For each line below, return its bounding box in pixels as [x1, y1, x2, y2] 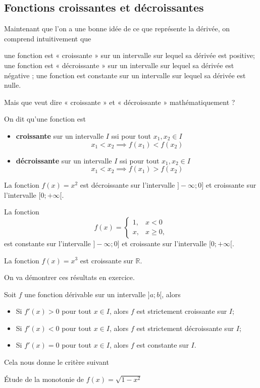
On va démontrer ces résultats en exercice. [4, 272, 135, 283]
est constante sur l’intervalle [4, 238, 91, 248]
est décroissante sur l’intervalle [80, 180, 175, 190]
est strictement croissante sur [136, 306, 227, 316]
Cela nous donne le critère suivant [4, 357, 109, 367]
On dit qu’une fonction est [4, 114, 86, 124]
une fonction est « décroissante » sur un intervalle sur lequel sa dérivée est [4, 60, 234, 70]
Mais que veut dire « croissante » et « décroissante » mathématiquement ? [4, 96, 235, 107]
